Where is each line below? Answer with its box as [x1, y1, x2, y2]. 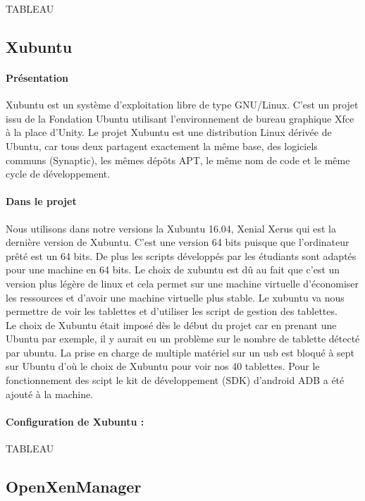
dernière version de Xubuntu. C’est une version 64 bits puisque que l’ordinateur [6, 235, 349, 249]
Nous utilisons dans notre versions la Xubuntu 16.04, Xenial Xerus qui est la [6, 221, 336, 235]
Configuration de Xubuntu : [6, 414, 144, 428]
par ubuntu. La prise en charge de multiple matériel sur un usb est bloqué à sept [6, 345, 355, 359]
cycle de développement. [6, 166, 111, 181]
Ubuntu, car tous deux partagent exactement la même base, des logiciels [6, 138, 318, 153]
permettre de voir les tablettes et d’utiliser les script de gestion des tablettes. [6, 304, 338, 318]
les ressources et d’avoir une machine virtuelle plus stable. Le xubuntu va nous [6, 290, 345, 304]
